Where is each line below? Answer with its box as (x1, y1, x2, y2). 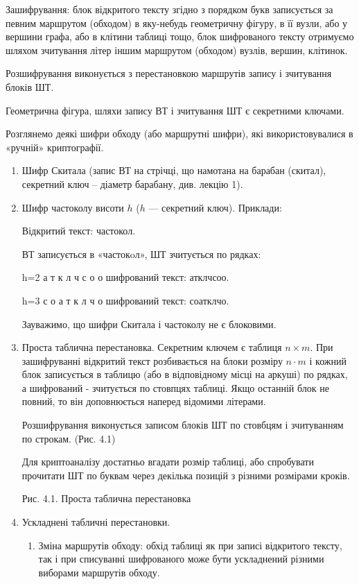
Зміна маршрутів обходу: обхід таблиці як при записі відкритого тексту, (38, 538, 342, 552)
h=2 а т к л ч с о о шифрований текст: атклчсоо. (21, 270, 229, 284)
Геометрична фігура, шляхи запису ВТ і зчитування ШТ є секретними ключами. (6, 103, 344, 117)
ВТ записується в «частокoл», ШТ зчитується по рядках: (21, 246, 261, 261)
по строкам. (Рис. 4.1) (21, 431, 116, 445)
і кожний (309, 353, 347, 368)
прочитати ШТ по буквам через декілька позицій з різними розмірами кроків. (21, 467, 350, 482)
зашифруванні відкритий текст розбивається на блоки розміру (21, 353, 283, 368)
